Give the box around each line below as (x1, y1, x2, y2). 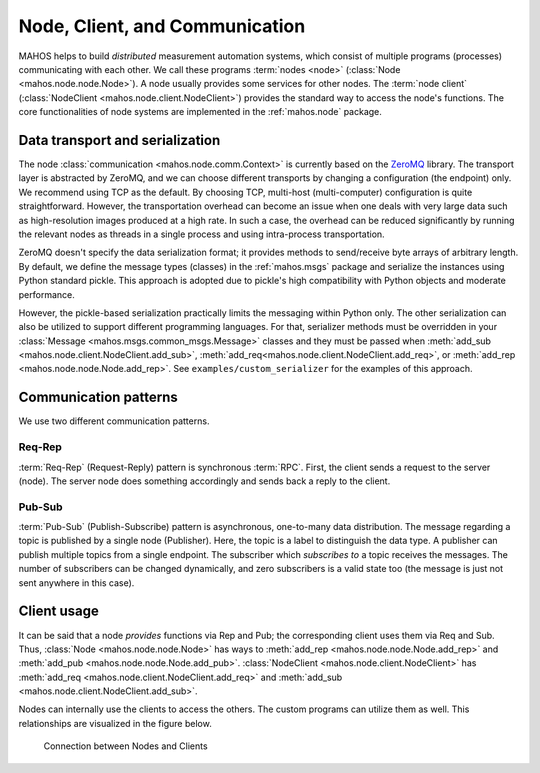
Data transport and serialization (18, 131, 221, 149)
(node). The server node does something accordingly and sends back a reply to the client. (18, 475, 391, 487)
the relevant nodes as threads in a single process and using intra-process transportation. (18, 228, 385, 240)
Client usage (18, 603, 99, 620)
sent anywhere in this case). (18, 576, 135, 589)
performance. (18, 288, 75, 300)
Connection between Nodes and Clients (43, 740, 209, 752)
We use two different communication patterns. (18, 415, 210, 427)
